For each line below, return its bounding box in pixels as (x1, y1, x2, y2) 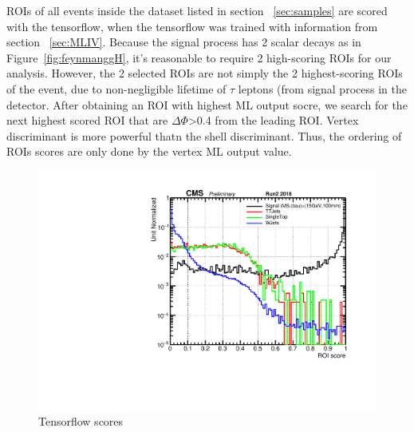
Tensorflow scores (38, 413, 124, 430)
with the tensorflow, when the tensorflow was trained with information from (6, 18, 378, 34)
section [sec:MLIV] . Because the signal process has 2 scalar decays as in (6, 34, 361, 50)
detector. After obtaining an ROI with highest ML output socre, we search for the (6, 96, 408, 113)
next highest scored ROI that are (6, 112, 168, 129)
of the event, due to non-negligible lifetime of (6, 80, 227, 97)
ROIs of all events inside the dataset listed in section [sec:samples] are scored (6, 2, 388, 18)
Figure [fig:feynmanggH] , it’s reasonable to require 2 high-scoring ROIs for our (6, 49, 392, 65)
